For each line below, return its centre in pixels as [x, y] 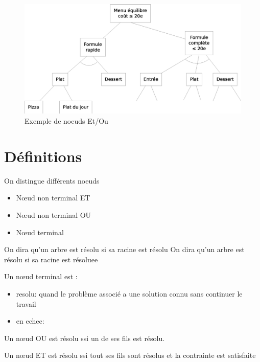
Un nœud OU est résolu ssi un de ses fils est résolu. [85, 338]
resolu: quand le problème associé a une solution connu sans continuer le [129, 293]
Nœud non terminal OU [54, 214]
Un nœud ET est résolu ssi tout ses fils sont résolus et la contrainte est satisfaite [130, 355]
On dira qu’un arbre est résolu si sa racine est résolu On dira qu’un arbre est [124, 249]
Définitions [43, 156]
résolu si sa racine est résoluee [51, 259]
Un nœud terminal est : [41, 276]
